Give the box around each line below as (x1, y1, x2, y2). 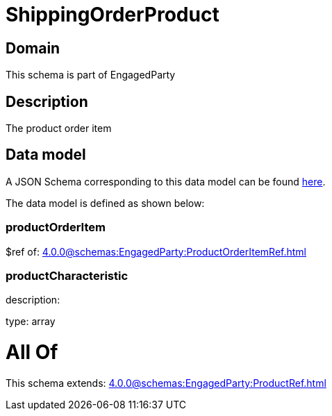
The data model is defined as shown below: (6, 197, 205, 209)
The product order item (6, 122, 112, 135)
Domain (6, 39, 60, 57)
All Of (6, 340, 58, 365)
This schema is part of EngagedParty (6, 69, 176, 81)
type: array (6, 315, 56, 328)
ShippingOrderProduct (6, 3, 219, 26)
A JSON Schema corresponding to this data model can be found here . (6, 175, 326, 188)
